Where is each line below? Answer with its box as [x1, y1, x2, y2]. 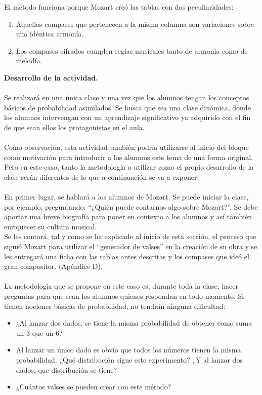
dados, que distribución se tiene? [16, 364, 117, 375]
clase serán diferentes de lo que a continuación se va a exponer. [4, 171, 199, 182]
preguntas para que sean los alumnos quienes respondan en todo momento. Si [4, 291, 244, 301]
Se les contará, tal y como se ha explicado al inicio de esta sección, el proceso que [4, 231, 256, 242]
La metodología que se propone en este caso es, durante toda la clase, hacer [4, 281, 239, 291]
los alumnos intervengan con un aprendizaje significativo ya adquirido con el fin [4, 112, 251, 123]
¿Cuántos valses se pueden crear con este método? [16, 381, 171, 392]
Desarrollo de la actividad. [4, 72, 98, 83]
